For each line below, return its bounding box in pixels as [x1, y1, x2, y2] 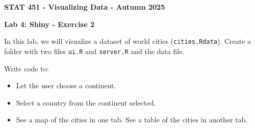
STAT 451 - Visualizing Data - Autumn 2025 [4, 2, 165, 12]
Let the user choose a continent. [16, 80, 116, 91]
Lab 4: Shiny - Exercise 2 [4, 18, 95, 29]
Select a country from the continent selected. [16, 97, 156, 108]
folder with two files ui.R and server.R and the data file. [4, 45, 185, 56]
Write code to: [4, 63, 49, 73]
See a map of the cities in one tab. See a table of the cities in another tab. [16, 114, 248, 125]
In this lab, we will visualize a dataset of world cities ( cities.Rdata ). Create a [4, 36, 251, 46]
